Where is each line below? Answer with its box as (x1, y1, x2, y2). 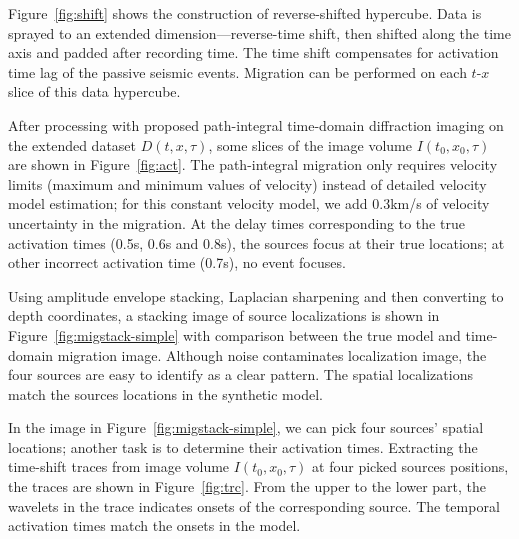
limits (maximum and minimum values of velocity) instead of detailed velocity (8, 173, 487, 194)
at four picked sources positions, (312, 456, 509, 477)
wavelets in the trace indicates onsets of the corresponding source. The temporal (8, 495, 500, 516)
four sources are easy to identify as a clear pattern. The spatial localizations (8, 364, 473, 385)
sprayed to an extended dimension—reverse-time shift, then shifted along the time (8, 22, 511, 43)
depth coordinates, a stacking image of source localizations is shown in (8, 305, 440, 326)
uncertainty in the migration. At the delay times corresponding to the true (8, 212, 465, 233)
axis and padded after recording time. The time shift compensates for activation (8, 42, 499, 63)
